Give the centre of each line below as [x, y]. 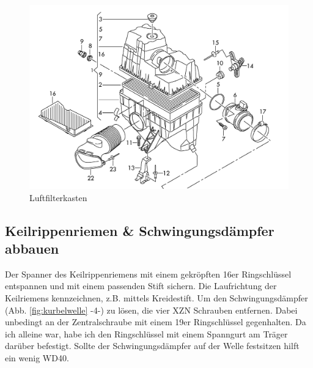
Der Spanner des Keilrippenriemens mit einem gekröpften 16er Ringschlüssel [148, 274]
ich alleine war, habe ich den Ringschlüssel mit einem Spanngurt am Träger [146, 333]
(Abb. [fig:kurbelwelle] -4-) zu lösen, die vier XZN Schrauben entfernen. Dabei [151, 310]
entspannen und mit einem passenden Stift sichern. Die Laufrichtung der [141, 286]
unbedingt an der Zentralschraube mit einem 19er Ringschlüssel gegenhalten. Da [156, 322]
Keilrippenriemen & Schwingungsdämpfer [140, 230]
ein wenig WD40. [37, 357]
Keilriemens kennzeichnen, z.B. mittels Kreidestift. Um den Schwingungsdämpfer [156, 297]
